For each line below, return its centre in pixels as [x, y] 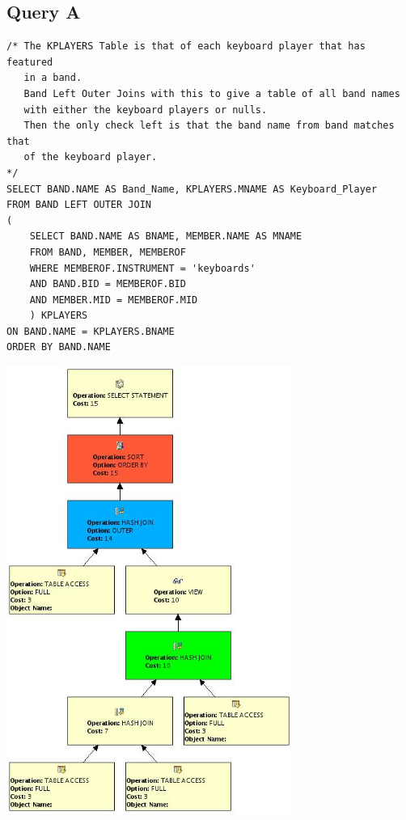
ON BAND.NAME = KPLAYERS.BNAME [91, 331]
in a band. [53, 78]
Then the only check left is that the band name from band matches [209, 126]
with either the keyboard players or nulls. [146, 110]
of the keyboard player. [91, 157]
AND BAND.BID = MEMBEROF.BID [108, 284]
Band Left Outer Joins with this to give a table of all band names [212, 93]
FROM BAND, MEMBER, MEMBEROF [108, 252]
